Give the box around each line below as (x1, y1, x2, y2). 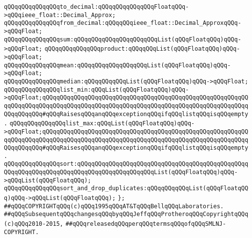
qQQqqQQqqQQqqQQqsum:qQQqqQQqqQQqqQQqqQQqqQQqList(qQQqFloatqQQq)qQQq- (4, 36, 241, 43)
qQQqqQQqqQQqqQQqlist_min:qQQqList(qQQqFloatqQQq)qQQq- (4, 86, 189, 93)
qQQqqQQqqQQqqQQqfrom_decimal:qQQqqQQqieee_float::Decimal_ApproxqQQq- (4, 20, 241, 27)
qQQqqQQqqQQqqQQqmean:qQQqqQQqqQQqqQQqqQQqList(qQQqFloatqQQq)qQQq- (4, 61, 231, 69)
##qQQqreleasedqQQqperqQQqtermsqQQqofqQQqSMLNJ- (65, 220, 226, 228)
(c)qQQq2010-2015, (4, 220, 63, 228)
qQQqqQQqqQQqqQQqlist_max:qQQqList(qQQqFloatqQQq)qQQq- (9, 120, 195, 127)
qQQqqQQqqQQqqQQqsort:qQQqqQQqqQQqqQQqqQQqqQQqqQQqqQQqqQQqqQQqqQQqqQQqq (4, 160, 249, 168)
